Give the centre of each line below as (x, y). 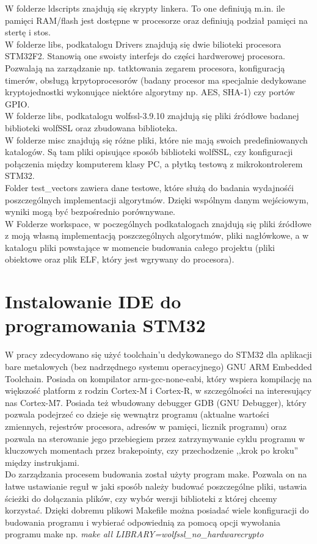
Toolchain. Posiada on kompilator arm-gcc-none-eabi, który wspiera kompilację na (158, 378)
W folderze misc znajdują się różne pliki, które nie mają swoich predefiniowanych (156, 140)
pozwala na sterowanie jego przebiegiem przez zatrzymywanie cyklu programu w (155, 438)
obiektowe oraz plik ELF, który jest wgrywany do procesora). (120, 259)
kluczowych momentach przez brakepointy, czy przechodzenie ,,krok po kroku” (152, 450)
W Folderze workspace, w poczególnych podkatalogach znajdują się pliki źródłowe (158, 223)
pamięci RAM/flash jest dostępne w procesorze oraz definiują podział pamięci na (156, 20)
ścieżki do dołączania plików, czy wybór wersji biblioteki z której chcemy (141, 498)
